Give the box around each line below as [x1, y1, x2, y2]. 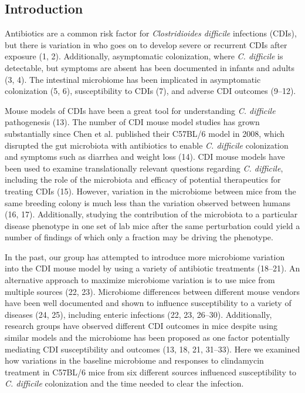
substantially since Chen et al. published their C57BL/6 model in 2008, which [5, 127, 285, 139]
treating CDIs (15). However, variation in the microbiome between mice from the [5, 184, 296, 197]
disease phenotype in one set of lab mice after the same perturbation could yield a [5, 219, 300, 231]
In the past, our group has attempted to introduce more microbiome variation [5, 250, 285, 263]
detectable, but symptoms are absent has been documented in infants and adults [5, 61, 295, 73]
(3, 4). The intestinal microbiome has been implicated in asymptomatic [5, 73, 261, 85]
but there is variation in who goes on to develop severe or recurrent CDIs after [5, 38, 287, 51]
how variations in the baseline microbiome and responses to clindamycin [5, 354, 264, 367]
